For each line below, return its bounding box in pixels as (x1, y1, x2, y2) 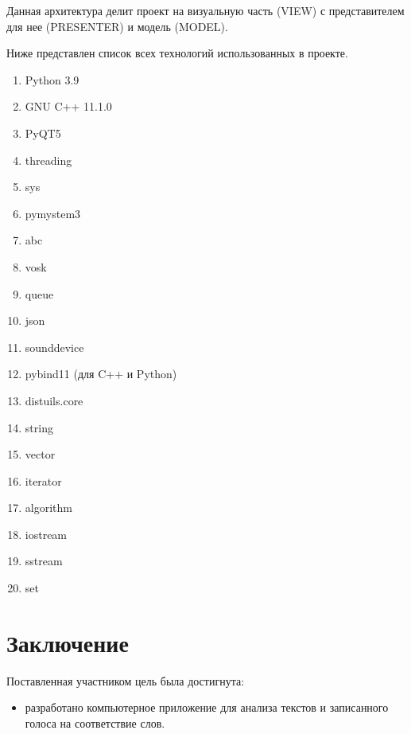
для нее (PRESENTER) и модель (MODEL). (6, 18, 228, 34)
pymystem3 (25, 205, 81, 221)
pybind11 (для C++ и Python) (25, 365, 177, 382)
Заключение (6, 626, 129, 658)
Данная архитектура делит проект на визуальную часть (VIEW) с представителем (6, 2, 405, 18)
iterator (25, 472, 62, 489)
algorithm (25, 499, 72, 516)
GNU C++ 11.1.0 (25, 98, 112, 115)
